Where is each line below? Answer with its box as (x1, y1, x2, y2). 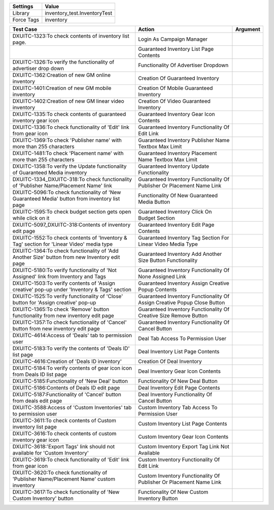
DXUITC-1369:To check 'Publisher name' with (12, 137, 122, 143)
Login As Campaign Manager (138, 36, 208, 43)
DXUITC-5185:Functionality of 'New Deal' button (12, 378, 128, 384)
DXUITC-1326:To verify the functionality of (12, 58, 115, 66)
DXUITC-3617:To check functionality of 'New (12, 489, 120, 495)
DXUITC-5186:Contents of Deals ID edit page (12, 384, 120, 391)
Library (12, 10, 30, 16)
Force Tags (12, 16, 40, 23)
